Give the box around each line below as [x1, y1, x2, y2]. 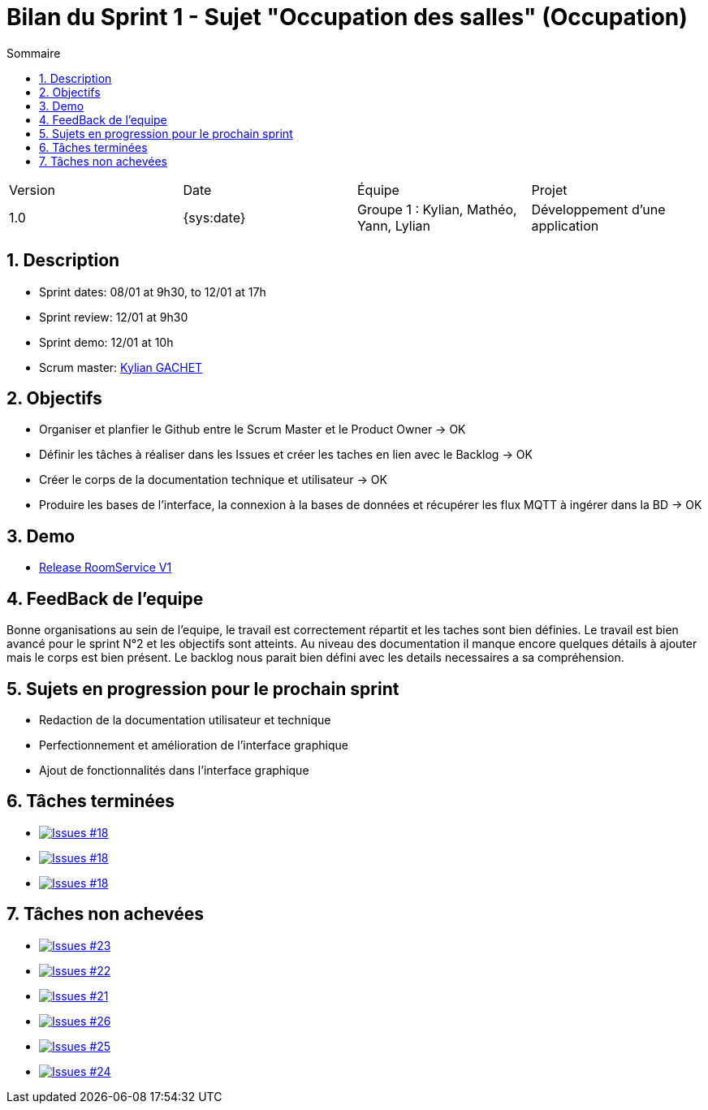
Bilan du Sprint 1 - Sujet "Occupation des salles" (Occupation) [6, 3, 688, 31]
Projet [531, 181, 568, 198]
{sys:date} [183, 209, 246, 226]
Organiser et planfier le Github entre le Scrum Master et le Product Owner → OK [39, 422, 466, 437]
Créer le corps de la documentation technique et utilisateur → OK [39, 473, 387, 487]
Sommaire [6, 45, 61, 60]
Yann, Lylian [357, 217, 430, 234]
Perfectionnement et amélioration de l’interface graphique [39, 737, 348, 752]
